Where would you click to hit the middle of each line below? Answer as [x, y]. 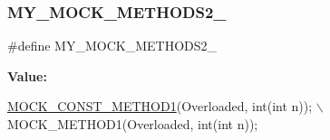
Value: [27, 75]
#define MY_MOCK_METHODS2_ [112, 46]
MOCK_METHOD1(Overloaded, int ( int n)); [133, 124]
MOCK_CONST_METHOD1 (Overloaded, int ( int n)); [160, 106]
